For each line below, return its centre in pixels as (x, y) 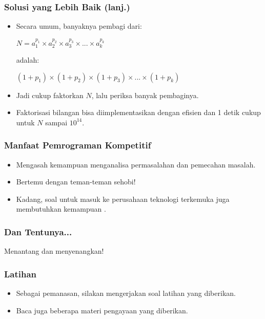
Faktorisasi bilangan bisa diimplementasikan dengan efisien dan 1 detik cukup (138, 112)
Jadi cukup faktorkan (50, 95)
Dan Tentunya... (38, 231)
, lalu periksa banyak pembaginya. (145, 95)
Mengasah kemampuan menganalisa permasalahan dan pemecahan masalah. (136, 164)
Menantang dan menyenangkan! (54, 251)
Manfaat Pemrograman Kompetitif (78, 145)
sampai (56, 122)
